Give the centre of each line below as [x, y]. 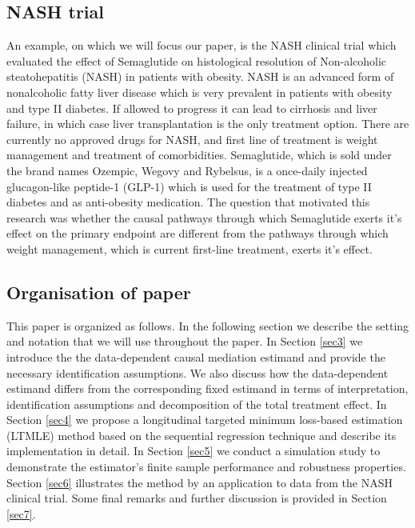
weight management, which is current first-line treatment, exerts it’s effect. [190, 248]
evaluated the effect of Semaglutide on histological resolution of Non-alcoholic [197, 60]
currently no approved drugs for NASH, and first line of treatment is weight [192, 139]
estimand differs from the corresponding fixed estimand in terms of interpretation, [207, 388]
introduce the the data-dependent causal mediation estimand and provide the [196, 356]
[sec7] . [21, 513]
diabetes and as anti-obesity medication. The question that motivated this [188, 202]
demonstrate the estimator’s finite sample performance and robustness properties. [206, 467]
